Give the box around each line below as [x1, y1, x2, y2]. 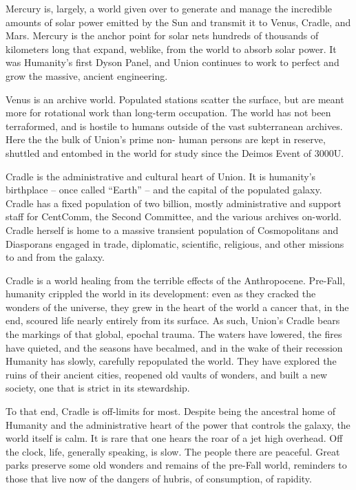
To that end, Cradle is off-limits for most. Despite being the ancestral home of [6, 404, 335, 418]
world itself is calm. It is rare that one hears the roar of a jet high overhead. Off [6, 431, 343, 445]
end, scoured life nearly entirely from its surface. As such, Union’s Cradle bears [6, 313, 340, 328]
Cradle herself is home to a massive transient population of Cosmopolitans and [6, 222, 339, 237]
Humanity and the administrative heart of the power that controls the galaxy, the [6, 417, 350, 432]
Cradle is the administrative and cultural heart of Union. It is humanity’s [6, 169, 316, 183]
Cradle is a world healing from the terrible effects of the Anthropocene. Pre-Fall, [6, 273, 346, 287]
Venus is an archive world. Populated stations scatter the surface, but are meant [6, 92, 344, 106]
